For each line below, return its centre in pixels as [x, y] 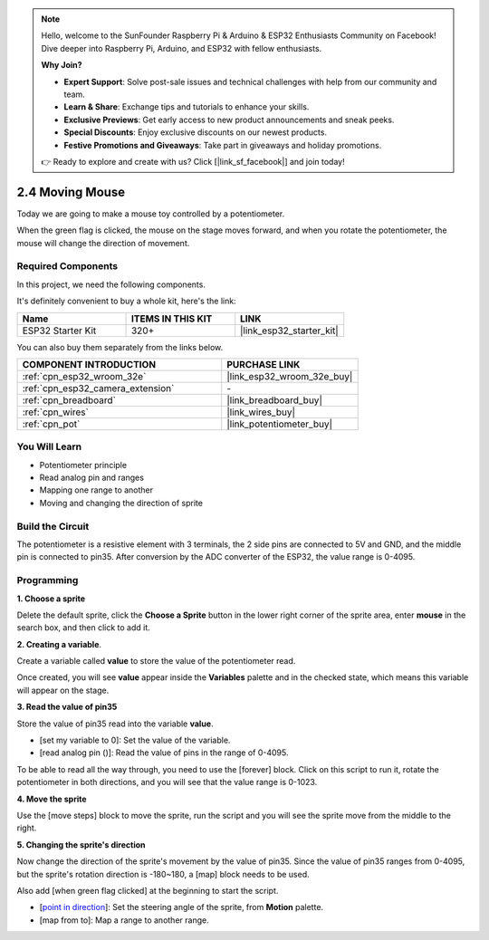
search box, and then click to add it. [84, 628]
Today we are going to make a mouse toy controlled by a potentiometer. [151, 214]
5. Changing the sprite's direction [81, 844]
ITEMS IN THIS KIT [172, 319]
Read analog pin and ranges [92, 478]
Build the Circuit [53, 526]
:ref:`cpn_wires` [56, 412]
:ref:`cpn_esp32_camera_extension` [98, 388]
